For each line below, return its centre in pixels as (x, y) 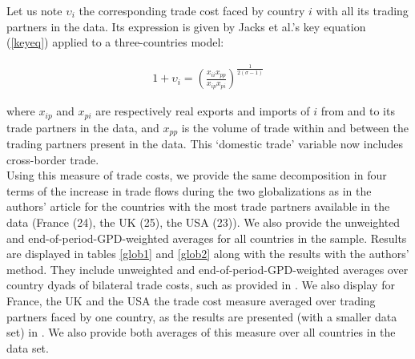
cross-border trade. (53, 159)
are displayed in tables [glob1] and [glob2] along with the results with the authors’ (208, 254)
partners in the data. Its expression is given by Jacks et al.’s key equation (186, 26)
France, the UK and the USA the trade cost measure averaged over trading (191, 301)
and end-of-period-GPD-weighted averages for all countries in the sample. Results (207, 238)
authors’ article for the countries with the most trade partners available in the (198, 206)
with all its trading (362, 10)
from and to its (358, 111)
